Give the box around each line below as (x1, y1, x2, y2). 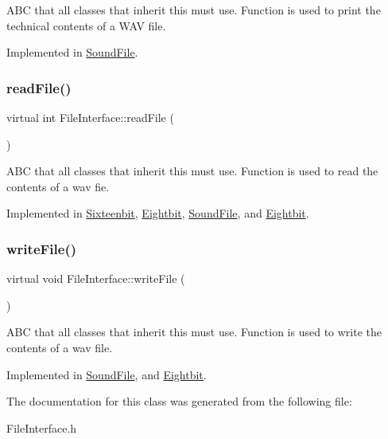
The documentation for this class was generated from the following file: (6, 393, 352, 410)
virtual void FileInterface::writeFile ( (6, 270, 185, 287)
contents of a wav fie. (6, 178, 110, 194)
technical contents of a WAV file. (6, 17, 166, 33)
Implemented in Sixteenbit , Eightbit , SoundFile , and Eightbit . (6, 205, 309, 221)
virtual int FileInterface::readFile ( (6, 109, 174, 125)
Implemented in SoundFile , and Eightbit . (6, 366, 207, 382)
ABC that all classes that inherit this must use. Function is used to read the (6, 163, 378, 179)
